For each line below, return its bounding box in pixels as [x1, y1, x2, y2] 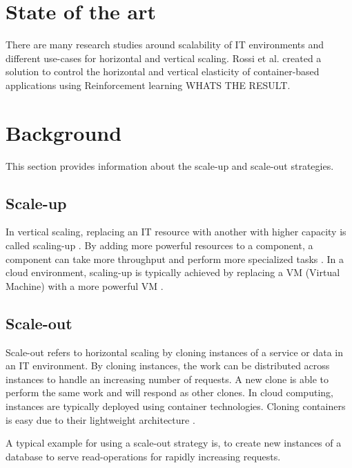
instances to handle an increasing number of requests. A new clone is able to [6, 371, 329, 386]
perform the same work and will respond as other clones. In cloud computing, [6, 385, 333, 400]
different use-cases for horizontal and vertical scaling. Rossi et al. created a [6, 50, 322, 65]
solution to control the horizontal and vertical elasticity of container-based [6, 64, 320, 79]
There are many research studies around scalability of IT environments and [6, 37, 324, 52]
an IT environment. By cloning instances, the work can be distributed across [6, 358, 330, 373]
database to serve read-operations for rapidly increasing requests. [6, 449, 281, 463]
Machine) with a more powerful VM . [6, 278, 164, 293]
